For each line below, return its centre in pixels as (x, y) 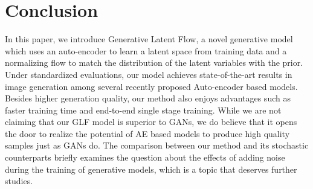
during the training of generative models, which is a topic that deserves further (151, 169)
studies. (19, 181)
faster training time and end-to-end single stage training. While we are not (143, 110)
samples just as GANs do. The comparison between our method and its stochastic (157, 145)
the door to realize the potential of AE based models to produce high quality (147, 133)
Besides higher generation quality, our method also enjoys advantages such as (148, 98)
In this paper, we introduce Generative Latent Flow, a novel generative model (149, 39)
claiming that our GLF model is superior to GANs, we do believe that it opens (151, 122)
